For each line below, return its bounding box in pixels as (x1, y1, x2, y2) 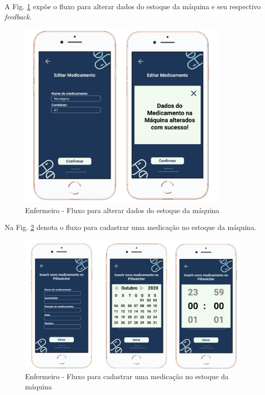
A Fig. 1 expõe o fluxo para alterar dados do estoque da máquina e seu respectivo (5, 1, 261, 11)
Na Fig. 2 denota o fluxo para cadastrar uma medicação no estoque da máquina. (5, 222, 256, 233)
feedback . (5, 11, 32, 21)
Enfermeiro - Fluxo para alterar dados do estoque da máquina (25, 204, 220, 215)
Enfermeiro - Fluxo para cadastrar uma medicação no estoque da (25, 371, 229, 382)
